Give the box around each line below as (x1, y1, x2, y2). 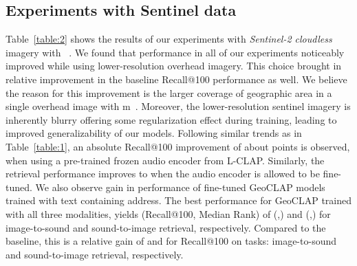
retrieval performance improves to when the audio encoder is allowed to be (6, 166, 320, 181)
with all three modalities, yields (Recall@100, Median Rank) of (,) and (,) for (6, 206, 331, 221)
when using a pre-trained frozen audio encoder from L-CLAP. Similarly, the (6, 153, 325, 167)
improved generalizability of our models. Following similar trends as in (6, 126, 302, 140)
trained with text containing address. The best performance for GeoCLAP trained (6, 193, 352, 208)
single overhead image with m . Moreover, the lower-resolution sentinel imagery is (6, 99, 351, 113)
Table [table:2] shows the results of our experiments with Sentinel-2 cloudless (6, 32, 332, 46)
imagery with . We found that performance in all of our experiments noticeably (6, 45, 345, 59)
